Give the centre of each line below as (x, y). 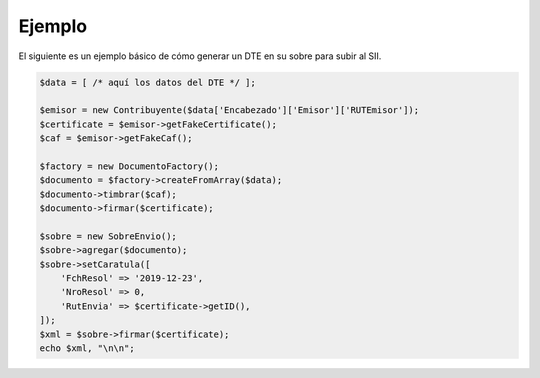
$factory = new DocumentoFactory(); (129, 166)
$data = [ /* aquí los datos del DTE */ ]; (148, 82)
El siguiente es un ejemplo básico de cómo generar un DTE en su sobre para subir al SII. (200, 56)
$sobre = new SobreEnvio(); (108, 236)
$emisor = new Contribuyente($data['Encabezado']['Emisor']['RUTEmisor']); (229, 110)
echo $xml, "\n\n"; (87, 348)
